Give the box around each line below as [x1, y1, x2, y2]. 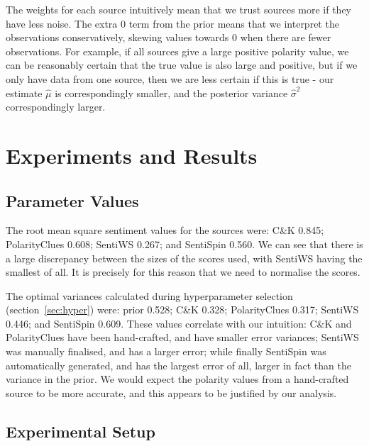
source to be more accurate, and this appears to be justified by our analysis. [6, 385, 337, 400]
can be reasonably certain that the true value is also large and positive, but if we [6, 57, 358, 72]
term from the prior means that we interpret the [128, 16, 339, 30]
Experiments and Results [6, 140, 258, 169]
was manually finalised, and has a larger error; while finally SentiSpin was [6, 344, 326, 359]
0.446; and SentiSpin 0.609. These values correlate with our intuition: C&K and [6, 316, 352, 330]
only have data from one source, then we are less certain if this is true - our [6, 71, 334, 86]
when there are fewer [240, 30, 331, 45]
